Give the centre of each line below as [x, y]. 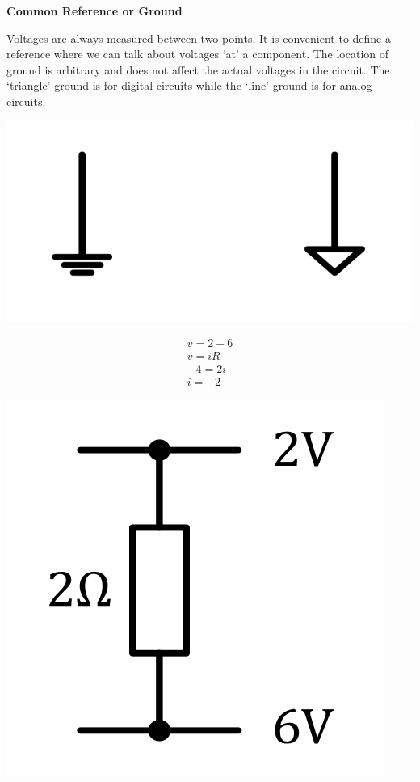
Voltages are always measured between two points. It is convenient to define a [199, 38]
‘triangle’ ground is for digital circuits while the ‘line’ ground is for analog [189, 85]
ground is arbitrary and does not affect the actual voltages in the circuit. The [198, 69]
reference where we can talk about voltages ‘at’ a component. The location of [198, 54]
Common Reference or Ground [94, 11]
